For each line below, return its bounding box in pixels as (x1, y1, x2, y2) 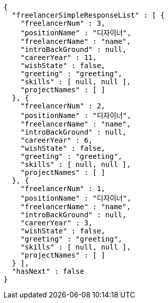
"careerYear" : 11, (20, 53, 97, 62)
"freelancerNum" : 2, (20, 102, 106, 110)
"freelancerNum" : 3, (20, 19, 106, 27)
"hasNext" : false (12, 267, 85, 275)
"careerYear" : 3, (20, 219, 93, 227)
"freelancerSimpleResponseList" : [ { (12, 11, 165, 19)
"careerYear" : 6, (20, 136, 93, 144)
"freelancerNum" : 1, (20, 185, 106, 193)
